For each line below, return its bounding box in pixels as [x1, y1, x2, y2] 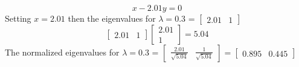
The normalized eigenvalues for [5, 46, 120, 58]
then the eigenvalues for [68, 12, 156, 24]
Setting [5, 12, 31, 24]
